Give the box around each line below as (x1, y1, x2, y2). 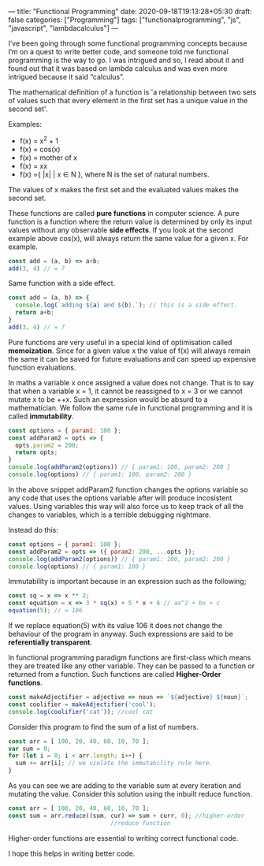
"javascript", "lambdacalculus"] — (8, 24, 119, 32)
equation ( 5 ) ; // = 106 (8, 607, 83, 615)
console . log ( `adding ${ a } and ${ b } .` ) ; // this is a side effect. (15, 301, 238, 310)
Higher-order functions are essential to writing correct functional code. (8, 833, 239, 842)
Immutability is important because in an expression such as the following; (8, 577, 247, 586)
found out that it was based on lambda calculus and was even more (8, 64, 228, 73)
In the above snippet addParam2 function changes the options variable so (8, 485, 248, 494)
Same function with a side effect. (8, 279, 116, 288)
